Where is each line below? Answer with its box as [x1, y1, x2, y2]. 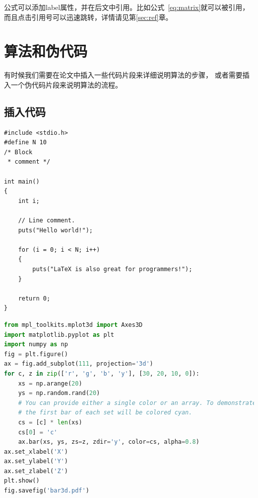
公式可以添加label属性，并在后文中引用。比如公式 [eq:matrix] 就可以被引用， [4, 2, 250, 12]
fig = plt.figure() [4, 350, 68, 358]
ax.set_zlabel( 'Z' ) [4, 467, 68, 475]
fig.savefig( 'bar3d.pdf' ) [4, 487, 89, 495]
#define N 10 [4, 139, 47, 146]
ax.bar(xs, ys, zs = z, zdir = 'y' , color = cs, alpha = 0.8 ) [18, 438, 199, 446]
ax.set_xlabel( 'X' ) [4, 448, 68, 455]
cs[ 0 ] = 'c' [18, 428, 58, 436]
